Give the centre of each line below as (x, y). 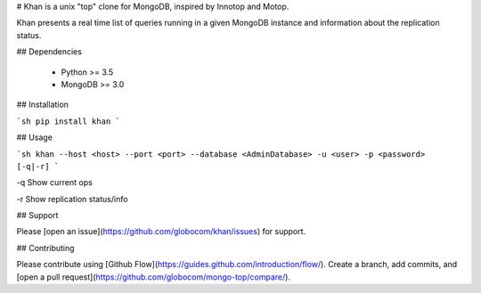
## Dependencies (49, 52)
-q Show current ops (54, 183)
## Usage (35, 137)
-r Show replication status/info (72, 199)
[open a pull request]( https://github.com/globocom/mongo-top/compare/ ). (154, 277)
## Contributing (45, 248)
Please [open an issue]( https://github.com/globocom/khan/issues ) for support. (161, 232)
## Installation (42, 105)
